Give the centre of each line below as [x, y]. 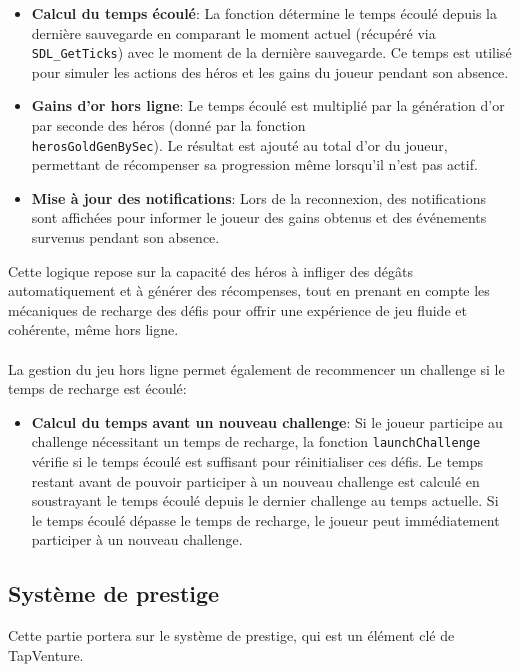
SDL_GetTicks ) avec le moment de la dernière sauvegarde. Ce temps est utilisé [271, 52]
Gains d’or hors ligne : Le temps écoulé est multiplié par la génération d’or [268, 105]
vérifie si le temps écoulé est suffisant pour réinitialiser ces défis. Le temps [257, 461]
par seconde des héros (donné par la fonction [168, 125]
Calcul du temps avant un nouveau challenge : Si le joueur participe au [267, 421]
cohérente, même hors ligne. [93, 329]
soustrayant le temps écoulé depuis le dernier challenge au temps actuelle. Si [265, 500]
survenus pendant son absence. [125, 237]
